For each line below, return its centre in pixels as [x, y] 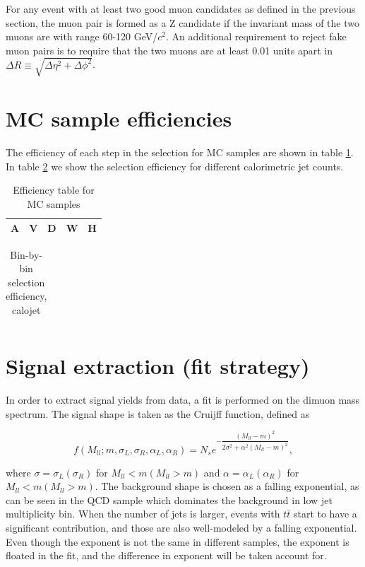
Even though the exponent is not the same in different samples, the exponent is [178, 541]
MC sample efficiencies [119, 118]
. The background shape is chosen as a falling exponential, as [227, 486]
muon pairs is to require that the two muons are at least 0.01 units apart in [169, 50]
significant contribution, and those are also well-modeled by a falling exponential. [181, 528]
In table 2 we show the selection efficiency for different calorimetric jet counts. [175, 166]
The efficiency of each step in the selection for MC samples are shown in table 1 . [180, 152]
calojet [26, 309]
